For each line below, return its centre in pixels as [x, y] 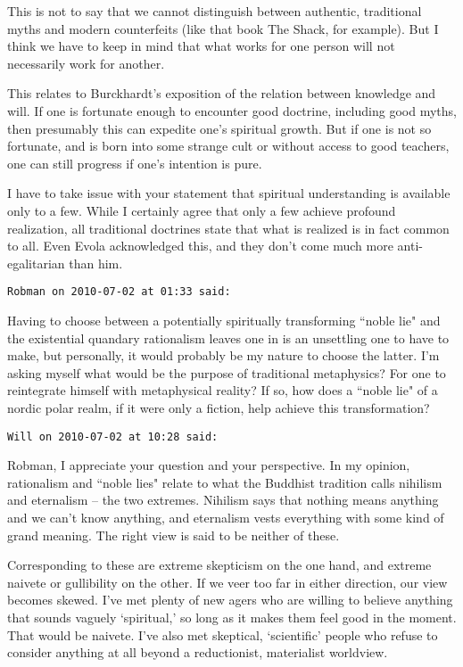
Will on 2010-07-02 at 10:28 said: [113, 436]
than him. [96, 263]
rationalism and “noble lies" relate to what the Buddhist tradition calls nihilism [225, 482]
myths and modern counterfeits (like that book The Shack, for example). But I [223, 28]
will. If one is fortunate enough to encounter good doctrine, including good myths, [232, 110]
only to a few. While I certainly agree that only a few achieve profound [202, 210]
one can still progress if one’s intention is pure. [135, 163]
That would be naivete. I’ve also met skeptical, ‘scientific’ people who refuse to [223, 634]
